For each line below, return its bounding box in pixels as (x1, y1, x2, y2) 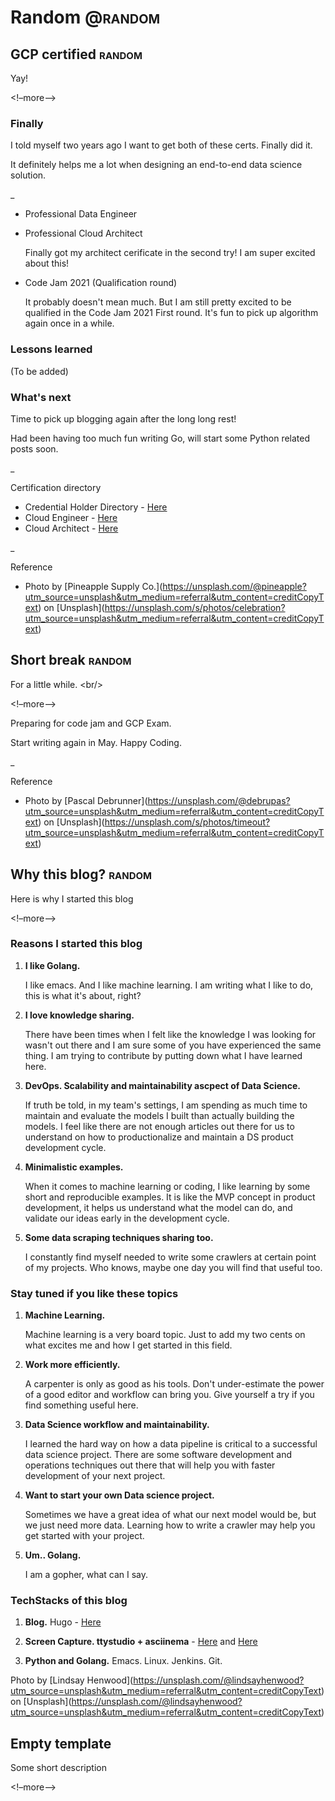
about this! (24, 257, 70, 270)
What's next (10, 390, 72, 404)
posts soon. (10, 442, 59, 455)
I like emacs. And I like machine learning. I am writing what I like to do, (24, 979, 314, 991)
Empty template (10, 1735, 112, 1752)
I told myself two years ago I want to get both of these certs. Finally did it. (10, 139, 313, 151)
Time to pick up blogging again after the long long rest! (10, 412, 237, 425)
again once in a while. (24, 317, 115, 330)
